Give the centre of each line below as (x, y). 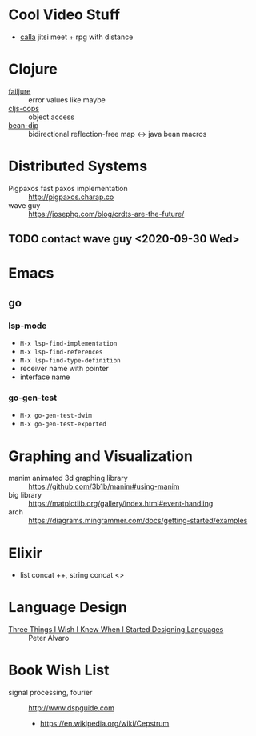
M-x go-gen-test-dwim (56, 416)
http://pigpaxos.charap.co (71, 197)
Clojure (33, 69)
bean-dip (23, 125)
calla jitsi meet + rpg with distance (76, 37)
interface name (45, 377)
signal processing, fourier (50, 693)
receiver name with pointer (64, 369)
